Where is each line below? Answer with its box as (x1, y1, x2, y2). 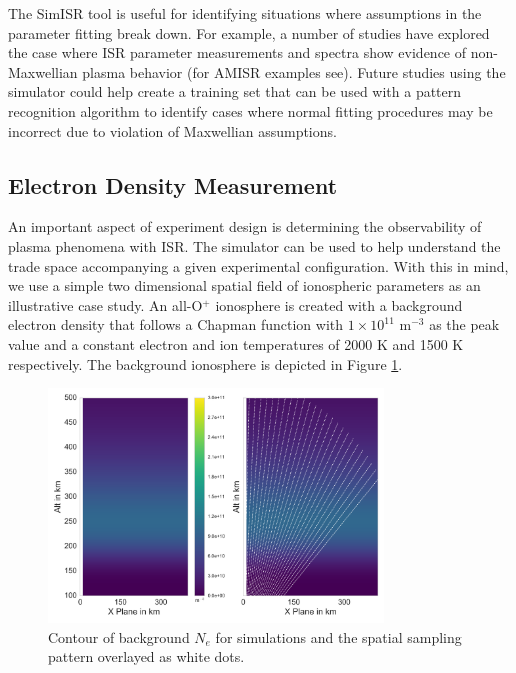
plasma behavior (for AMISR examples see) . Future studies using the (82, 61, 506, 82)
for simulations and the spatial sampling (215, 626, 462, 647)
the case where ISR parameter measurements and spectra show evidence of (8, 42, 467, 63)
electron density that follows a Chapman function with (8, 314, 344, 335)
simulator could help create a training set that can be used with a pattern (8, 81, 462, 102)
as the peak (429, 314, 500, 335)
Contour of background (48, 626, 190, 647)
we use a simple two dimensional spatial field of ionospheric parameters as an (8, 275, 481, 296)
